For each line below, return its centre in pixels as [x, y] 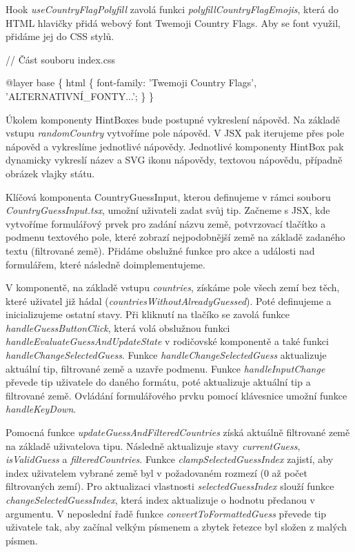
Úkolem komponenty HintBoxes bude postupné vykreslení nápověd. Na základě [173, 119]
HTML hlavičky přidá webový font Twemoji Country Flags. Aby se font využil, [173, 22]
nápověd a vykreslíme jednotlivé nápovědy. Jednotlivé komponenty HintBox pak [175, 146]
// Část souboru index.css [61, 59]
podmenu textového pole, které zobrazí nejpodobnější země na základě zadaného [175, 237]
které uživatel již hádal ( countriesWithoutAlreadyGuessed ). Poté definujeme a [169, 300]
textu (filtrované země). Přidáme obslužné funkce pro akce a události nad [160, 250]
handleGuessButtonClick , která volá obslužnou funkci [118, 327]
